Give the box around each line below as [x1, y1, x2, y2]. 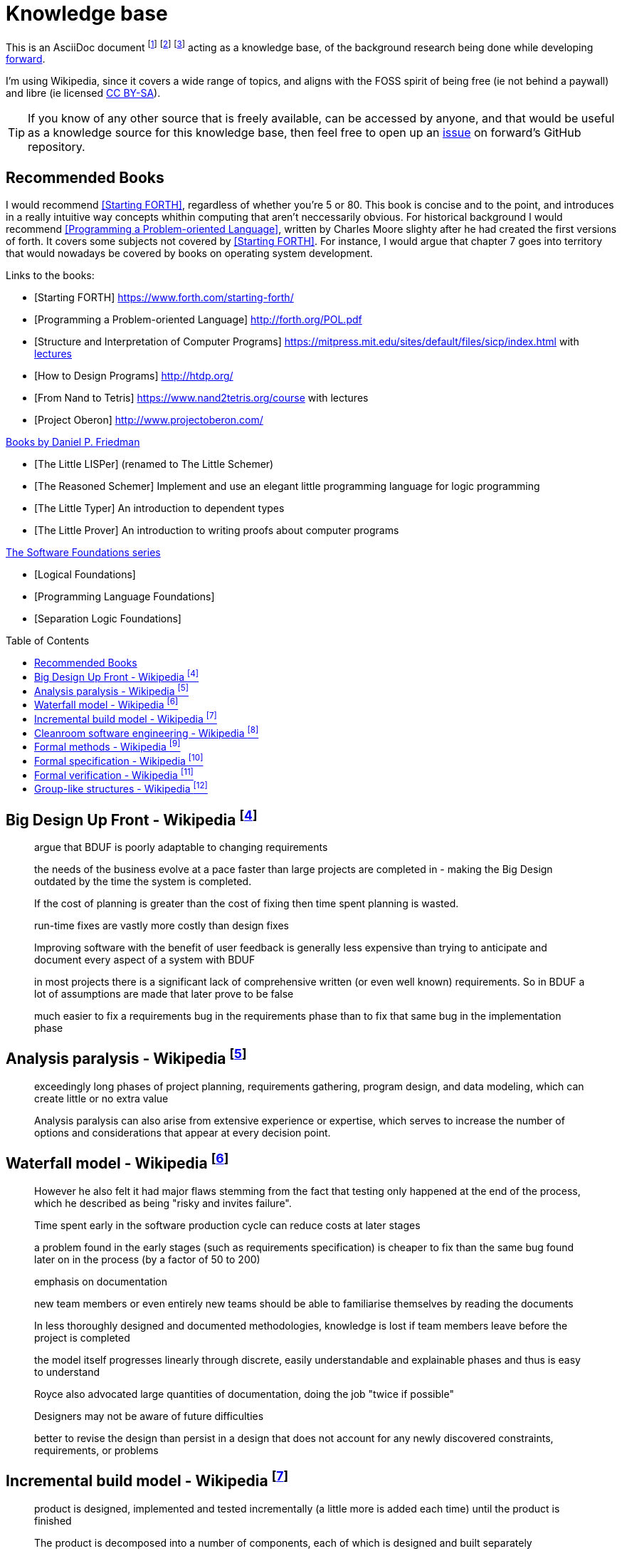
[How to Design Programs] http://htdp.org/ [34, 370, 233, 382]
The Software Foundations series [6, 546, 161, 559]
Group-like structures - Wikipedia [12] [34, 780, 208, 795]
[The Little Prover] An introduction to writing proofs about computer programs [34, 524, 399, 537]
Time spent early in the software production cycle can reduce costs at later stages [34, 1218, 421, 1231]
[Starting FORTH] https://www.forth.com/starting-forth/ [34, 291, 294, 304]
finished [34, 1514, 72, 1527]
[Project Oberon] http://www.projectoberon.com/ [34, 414, 263, 427]
